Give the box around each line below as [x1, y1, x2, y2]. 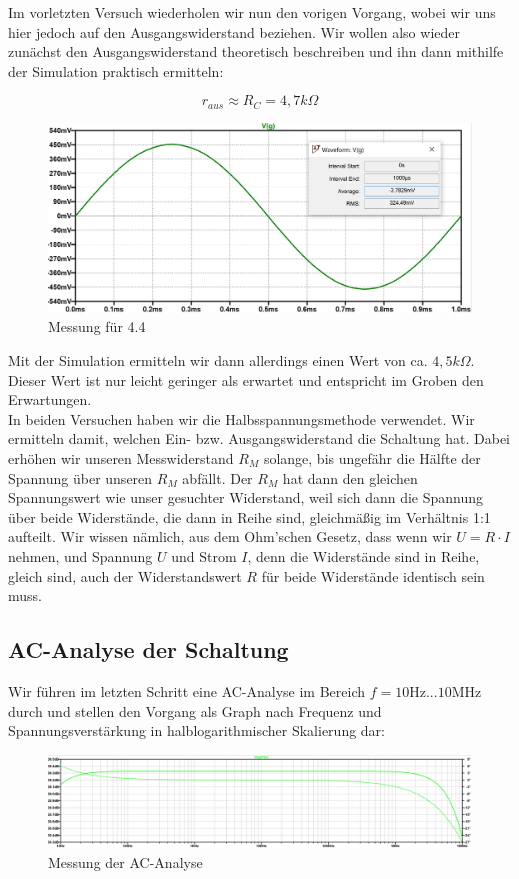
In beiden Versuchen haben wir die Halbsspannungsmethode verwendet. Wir [8, 408, 475, 429]
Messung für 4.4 [48, 316, 146, 337]
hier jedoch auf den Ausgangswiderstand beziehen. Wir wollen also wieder [8, 21, 460, 42]
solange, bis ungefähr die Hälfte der [263, 448, 481, 469]
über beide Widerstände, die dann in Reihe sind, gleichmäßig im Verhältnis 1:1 [8, 506, 491, 527]
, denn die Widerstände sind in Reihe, [247, 546, 480, 566]
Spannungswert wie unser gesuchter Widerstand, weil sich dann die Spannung [8, 487, 484, 508]
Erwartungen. [8, 389, 92, 410]
